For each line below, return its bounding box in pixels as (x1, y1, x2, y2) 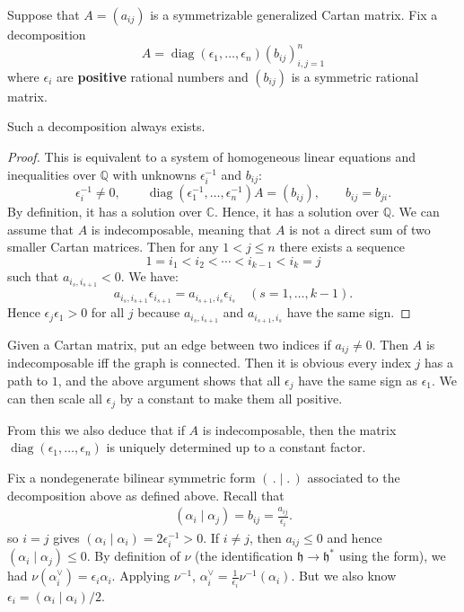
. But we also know (291, 566, 397, 585)
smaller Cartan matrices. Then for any (7, 237, 219, 256)
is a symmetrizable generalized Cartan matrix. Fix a (150, 5, 438, 23)
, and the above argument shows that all (57, 370, 281, 389)
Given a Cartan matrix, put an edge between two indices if (7, 334, 331, 353)
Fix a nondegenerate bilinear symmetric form (7, 468, 256, 487)
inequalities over (7, 164, 96, 183)
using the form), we (338, 546, 446, 565)
